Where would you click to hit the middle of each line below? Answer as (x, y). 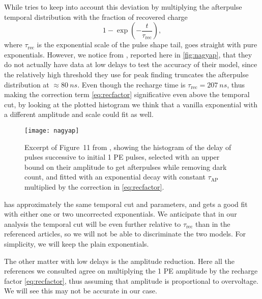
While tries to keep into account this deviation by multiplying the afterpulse (123, 7)
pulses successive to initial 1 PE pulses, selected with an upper (122, 157)
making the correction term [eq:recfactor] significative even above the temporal (127, 94)
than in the (213, 223)
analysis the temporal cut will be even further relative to (93, 223)
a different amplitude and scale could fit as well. (79, 114)
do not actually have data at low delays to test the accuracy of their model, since (131, 64)
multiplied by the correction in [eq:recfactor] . (94, 186)
